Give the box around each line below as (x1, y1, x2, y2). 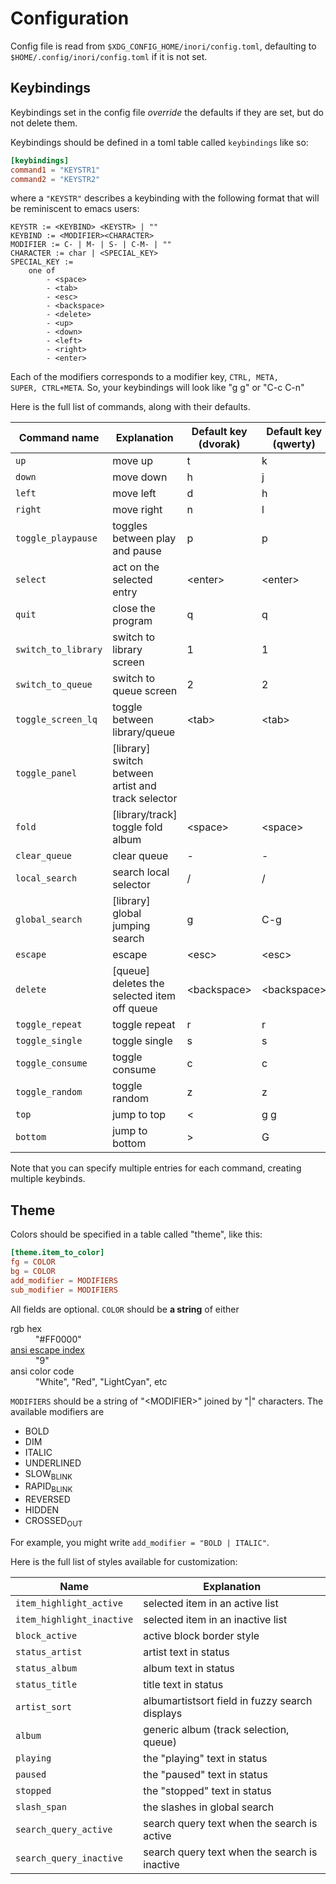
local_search (15, 873, 78, 884)
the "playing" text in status (143, 1751, 268, 1765)
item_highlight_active (15, 1597, 123, 1609)
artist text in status (143, 1645, 230, 1659)
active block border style (143, 1628, 260, 1642)
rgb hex (10, 1322, 42, 1334)
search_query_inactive (15, 1852, 123, 1864)
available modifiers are (10, 1405, 105, 1417)
